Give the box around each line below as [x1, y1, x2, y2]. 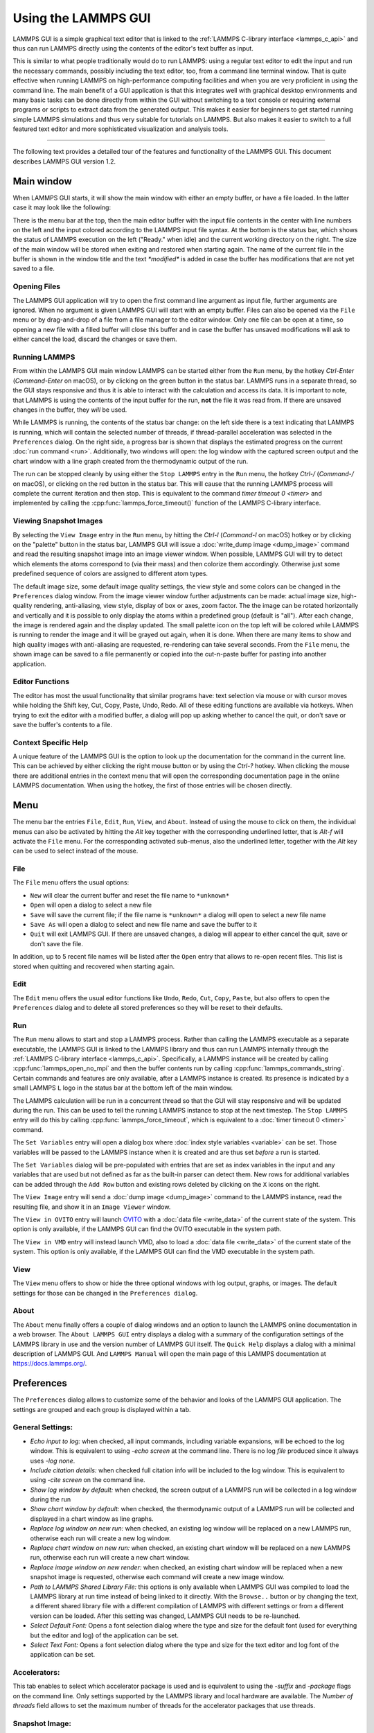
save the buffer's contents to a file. [12, 720, 112, 729]
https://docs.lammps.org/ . [12, 1359, 87, 1368]
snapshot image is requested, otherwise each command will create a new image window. [30, 1573, 285, 1581]
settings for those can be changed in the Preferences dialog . [12, 1289, 198, 1297]
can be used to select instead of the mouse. [12, 846, 139, 855]
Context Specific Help [12, 738, 89, 747]
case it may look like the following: [12, 203, 111, 211]
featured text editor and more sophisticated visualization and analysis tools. [12, 125, 229, 133]
